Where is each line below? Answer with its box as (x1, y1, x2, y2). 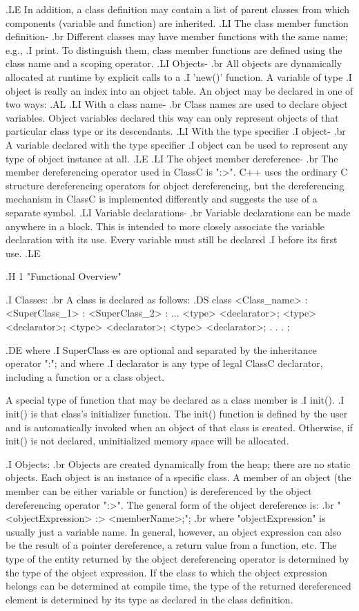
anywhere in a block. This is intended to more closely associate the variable (6, 218, 325, 233)
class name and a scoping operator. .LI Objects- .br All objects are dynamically (6, 56, 342, 70)
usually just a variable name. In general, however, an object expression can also (6, 524, 342, 538)
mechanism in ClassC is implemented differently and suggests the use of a (6, 191, 318, 206)
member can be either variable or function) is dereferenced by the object (6, 484, 312, 498)
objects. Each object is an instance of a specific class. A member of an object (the (6, 470, 351, 485)
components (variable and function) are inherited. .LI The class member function (6, 15, 349, 30)
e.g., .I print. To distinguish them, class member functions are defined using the (6, 42, 342, 57)
